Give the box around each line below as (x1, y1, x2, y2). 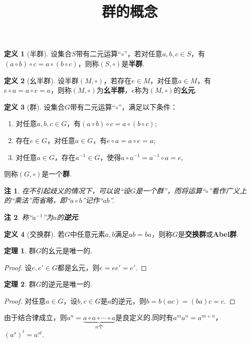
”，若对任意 (124, 48, 163, 59)
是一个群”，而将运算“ (135, 185, 206, 195)
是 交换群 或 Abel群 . (178, 228, 239, 239)
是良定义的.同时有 (115, 312, 174, 323)
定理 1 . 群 (4, 245, 36, 256)
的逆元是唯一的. (41, 279, 92, 289)
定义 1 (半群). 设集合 (4, 48, 72, 59)
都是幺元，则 (57, 262, 100, 272)
